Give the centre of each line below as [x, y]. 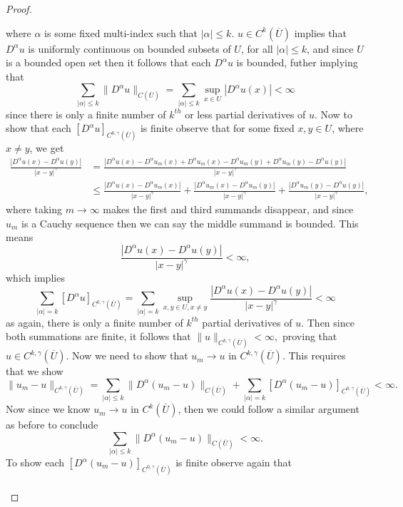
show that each [39, 128]
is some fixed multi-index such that [121, 32]
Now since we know [48, 409]
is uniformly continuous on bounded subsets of [129, 48]
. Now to [333, 114]
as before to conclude [52, 425]
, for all [257, 48]
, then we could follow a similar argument [269, 409]
